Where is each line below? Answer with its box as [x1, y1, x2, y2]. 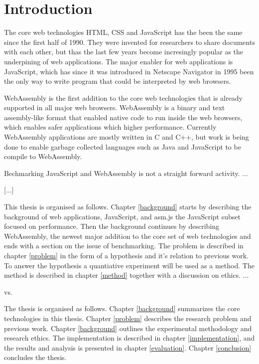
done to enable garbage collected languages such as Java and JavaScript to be [4, 141, 241, 152]
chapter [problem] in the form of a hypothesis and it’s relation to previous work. [4, 250, 249, 260]
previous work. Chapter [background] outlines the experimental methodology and [4, 323, 252, 333]
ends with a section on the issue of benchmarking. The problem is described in [4, 240, 244, 251]
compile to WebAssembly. [4, 151, 82, 162]
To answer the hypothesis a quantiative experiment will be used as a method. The [4, 260, 255, 270]
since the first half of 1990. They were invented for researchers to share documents [4, 36, 255, 47]
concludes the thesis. [4, 352, 67, 363]
